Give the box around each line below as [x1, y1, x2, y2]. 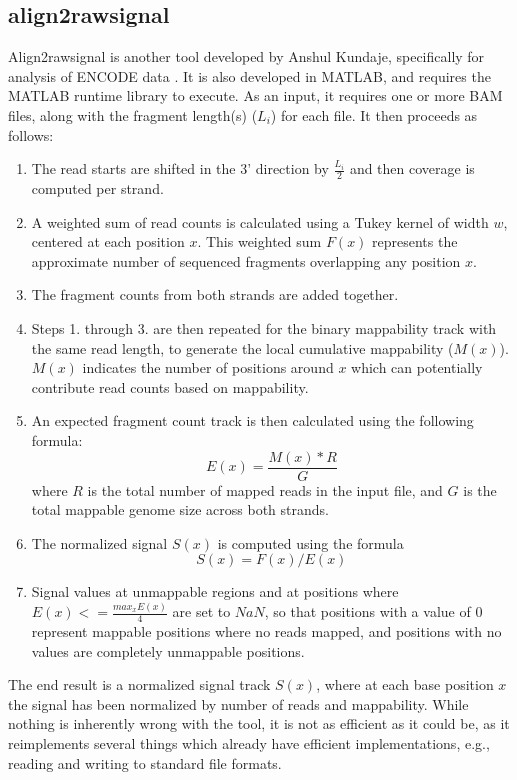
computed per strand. [31, 178, 164, 198]
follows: [8, 124, 54, 145]
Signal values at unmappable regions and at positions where [31, 581, 399, 602]
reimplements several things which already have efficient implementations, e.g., [8, 733, 490, 754]
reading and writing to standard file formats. [8, 752, 282, 773]
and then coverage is [349, 158, 475, 179]
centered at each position [31, 231, 185, 252]
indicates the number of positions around [82, 357, 334, 378]
